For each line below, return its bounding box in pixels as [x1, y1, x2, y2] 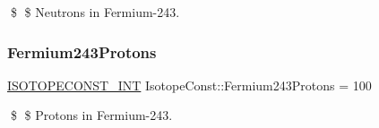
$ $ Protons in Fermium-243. [10, 106, 173, 124]
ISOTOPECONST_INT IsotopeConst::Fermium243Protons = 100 [7, 75, 372, 94]
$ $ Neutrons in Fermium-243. [10, 3, 180, 21]
